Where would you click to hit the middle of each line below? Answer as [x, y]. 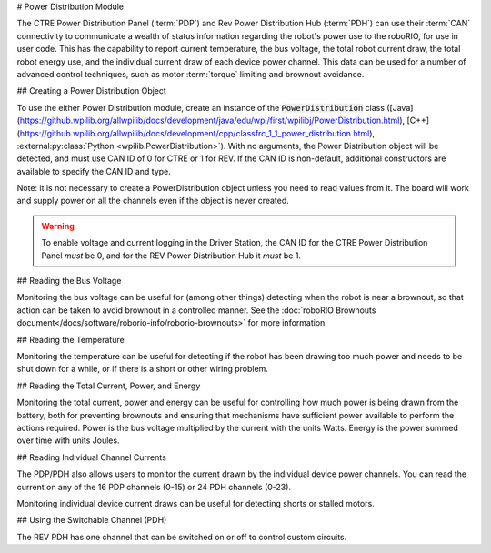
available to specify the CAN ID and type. [94, 171]
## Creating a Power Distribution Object [92, 91]
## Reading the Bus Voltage [69, 281]
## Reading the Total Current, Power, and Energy [109, 386]
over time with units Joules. [68, 440]
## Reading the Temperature [70, 339]
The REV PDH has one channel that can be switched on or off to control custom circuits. [182, 537]
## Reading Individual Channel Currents [92, 457]
